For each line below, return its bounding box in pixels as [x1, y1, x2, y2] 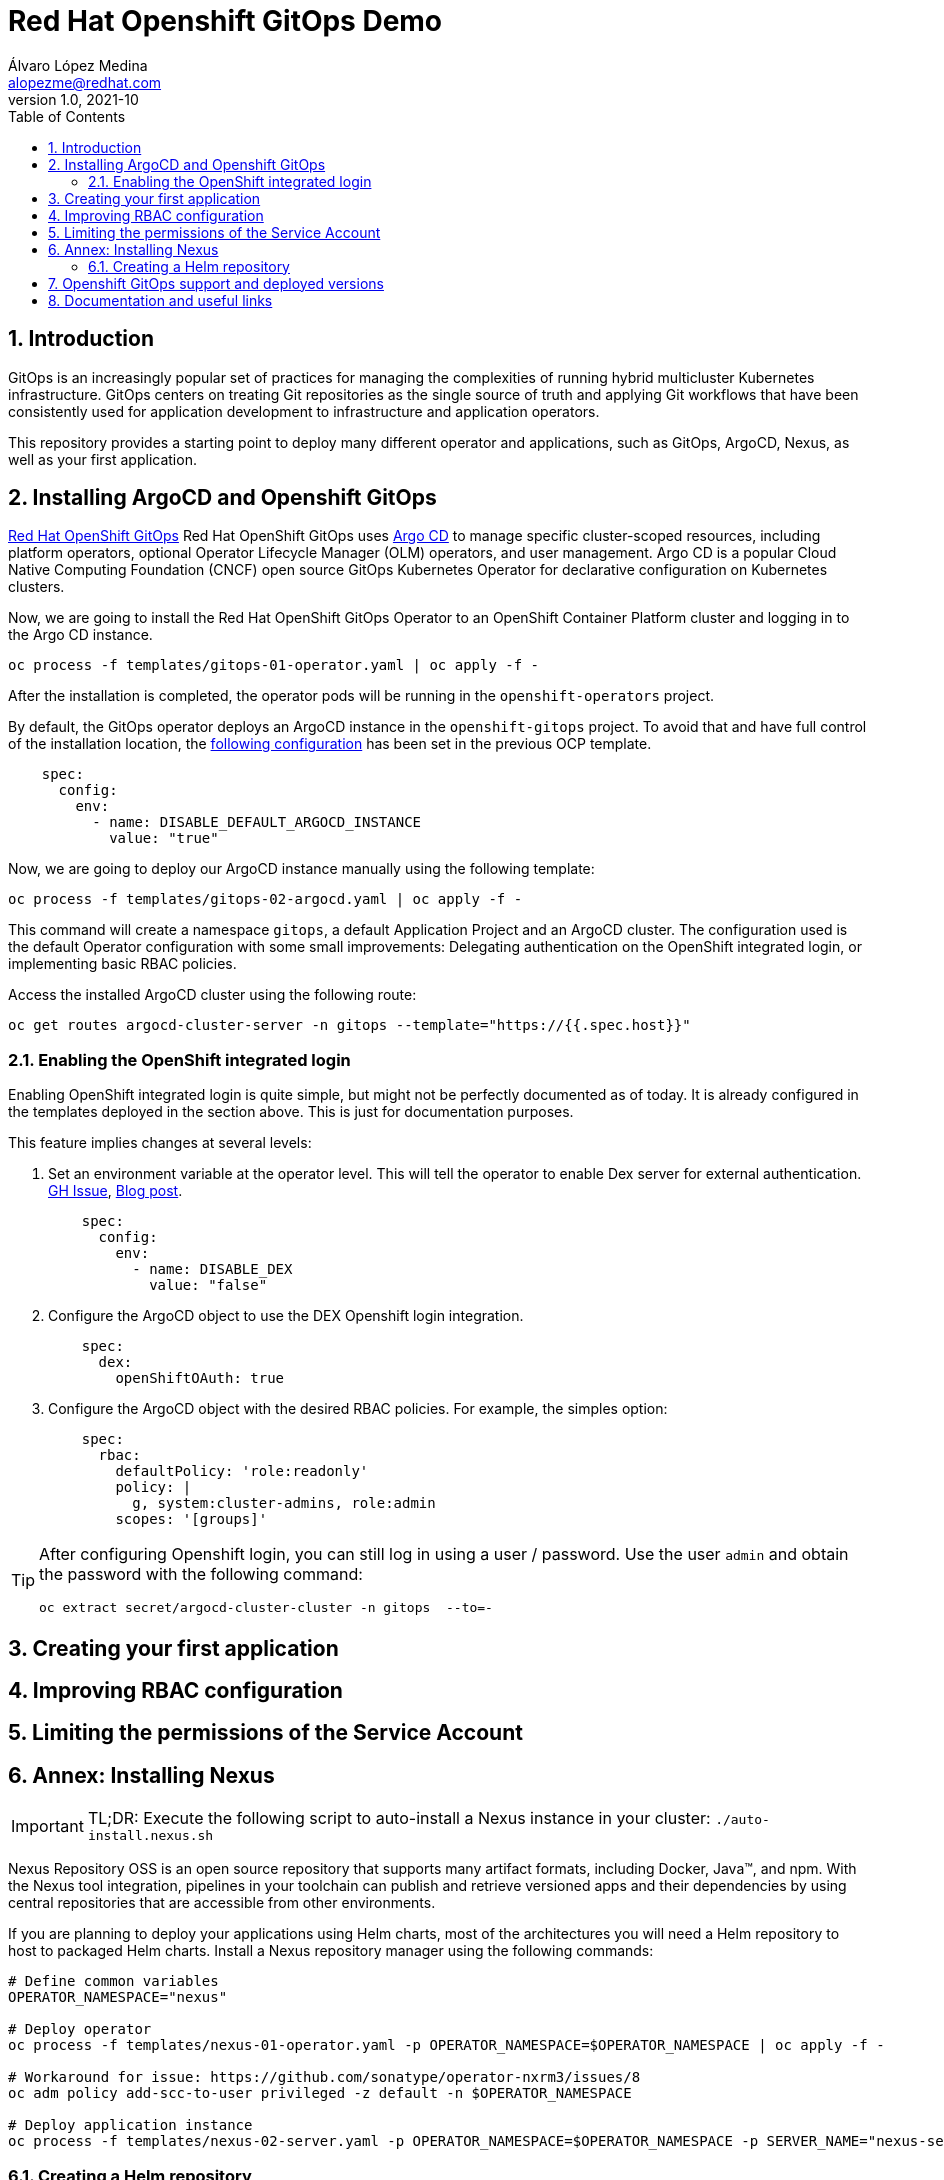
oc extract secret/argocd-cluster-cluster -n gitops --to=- [39, 1600, 493, 1616]
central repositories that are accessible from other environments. [8, 1894, 436, 1912]
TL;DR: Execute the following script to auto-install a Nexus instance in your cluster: [87, 1808, 711, 1829]
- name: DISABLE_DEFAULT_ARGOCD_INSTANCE [92, 814, 422, 831]
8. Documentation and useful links [48, 291, 273, 309]
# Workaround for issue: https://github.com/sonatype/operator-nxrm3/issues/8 [8, 2069, 641, 2086]
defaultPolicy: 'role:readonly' [115, 1463, 369, 1480]
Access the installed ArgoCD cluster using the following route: [8, 986, 417, 1004]
